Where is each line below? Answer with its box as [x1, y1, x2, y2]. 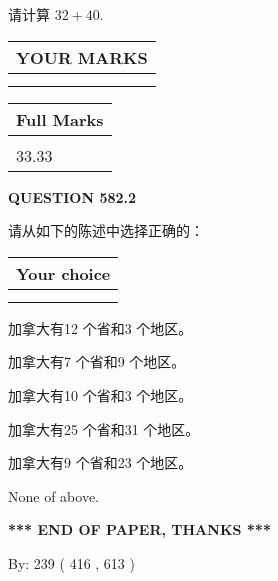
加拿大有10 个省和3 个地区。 [8, 384, 193, 405]
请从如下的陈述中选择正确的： [8, 220, 204, 241]
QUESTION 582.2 [8, 186, 137, 207]
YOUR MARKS [16, 45, 148, 69]
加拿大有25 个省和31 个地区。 [8, 418, 200, 439]
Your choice [16, 261, 111, 285]
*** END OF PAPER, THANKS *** [8, 519, 271, 540]
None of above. [8, 485, 99, 506]
